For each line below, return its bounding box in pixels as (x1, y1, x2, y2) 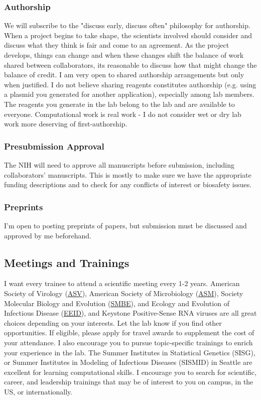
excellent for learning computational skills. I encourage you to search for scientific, (4, 366, 256, 377)
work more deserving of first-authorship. (4, 118, 127, 129)
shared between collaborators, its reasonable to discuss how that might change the (4, 59, 257, 70)
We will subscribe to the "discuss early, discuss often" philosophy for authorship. (4, 20, 250, 31)
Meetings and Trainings (4, 254, 129, 270)
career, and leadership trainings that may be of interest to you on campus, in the (4, 376, 253, 387)
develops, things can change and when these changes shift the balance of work (4, 50, 244, 60)
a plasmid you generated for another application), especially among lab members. (4, 89, 254, 99)
